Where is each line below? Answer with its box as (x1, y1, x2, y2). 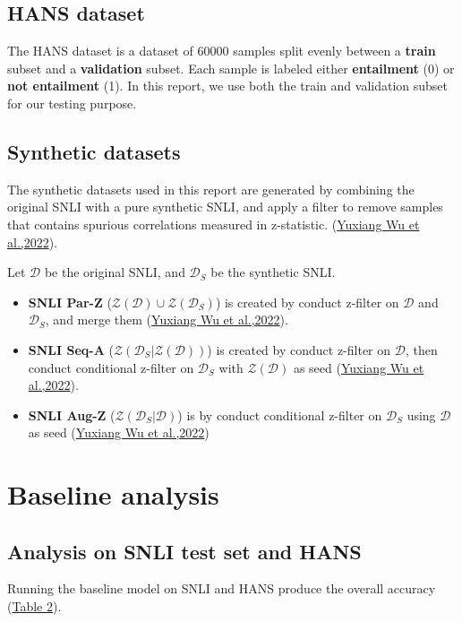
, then (405, 340, 438, 359)
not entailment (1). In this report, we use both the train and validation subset (7, 76, 449, 95)
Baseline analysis (7, 476, 219, 513)
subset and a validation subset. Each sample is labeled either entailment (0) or (7, 58, 455, 77)
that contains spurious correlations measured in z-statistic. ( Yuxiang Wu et (7, 214, 420, 233)
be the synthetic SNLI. (210, 263, 336, 281)
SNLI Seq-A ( (28, 340, 114, 359)
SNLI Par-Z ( (28, 292, 112, 311)
